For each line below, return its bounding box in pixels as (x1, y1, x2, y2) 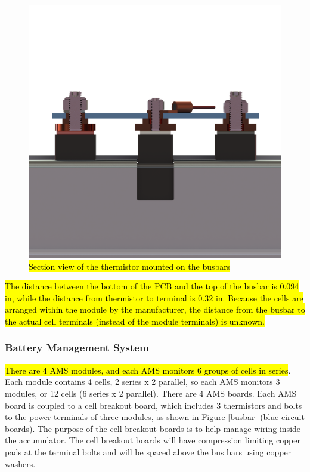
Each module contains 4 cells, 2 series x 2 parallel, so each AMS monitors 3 (5, 375, 280, 388)
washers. (5, 457, 36, 470)
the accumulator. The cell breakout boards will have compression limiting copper (5, 434, 300, 446)
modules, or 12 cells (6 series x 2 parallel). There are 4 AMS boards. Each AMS (5, 387, 297, 399)
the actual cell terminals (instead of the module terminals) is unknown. (5, 314, 265, 327)
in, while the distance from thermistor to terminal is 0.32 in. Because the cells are (5, 291, 303, 304)
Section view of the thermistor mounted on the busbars (29, 260, 231, 272)
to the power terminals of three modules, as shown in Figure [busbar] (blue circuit (5, 411, 305, 423)
